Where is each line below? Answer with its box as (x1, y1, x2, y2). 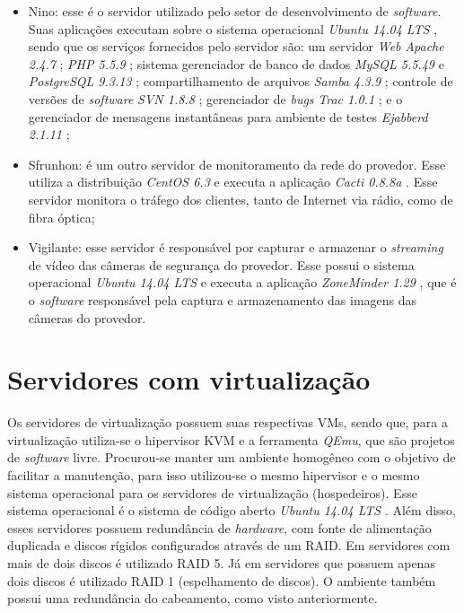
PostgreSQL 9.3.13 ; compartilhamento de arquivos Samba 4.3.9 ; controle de (28, 72, 453, 91)
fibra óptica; (28, 207, 95, 226)
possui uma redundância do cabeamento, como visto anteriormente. (7, 589, 378, 608)
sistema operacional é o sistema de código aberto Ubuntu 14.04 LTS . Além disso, (7, 501, 456, 520)
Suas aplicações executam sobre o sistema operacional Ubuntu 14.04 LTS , (28, 19, 438, 38)
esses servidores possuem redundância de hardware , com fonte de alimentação (7, 518, 432, 537)
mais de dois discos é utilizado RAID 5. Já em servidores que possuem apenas (7, 553, 435, 572)
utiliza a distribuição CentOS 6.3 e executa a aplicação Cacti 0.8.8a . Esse (28, 172, 438, 191)
